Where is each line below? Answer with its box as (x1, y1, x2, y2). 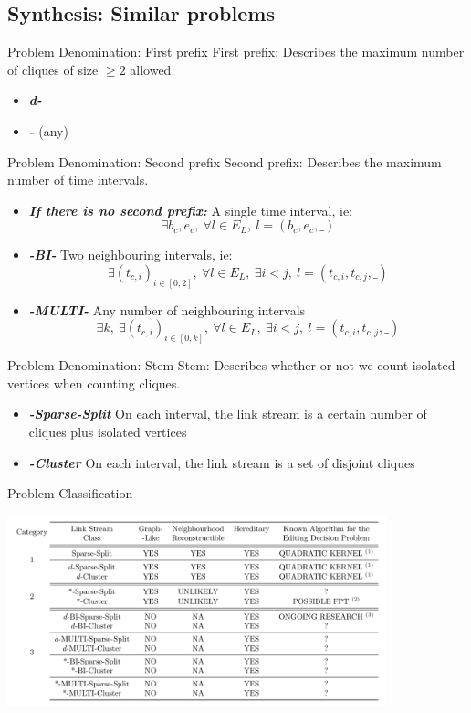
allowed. (130, 59, 175, 79)
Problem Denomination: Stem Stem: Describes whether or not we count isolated (7, 356, 455, 375)
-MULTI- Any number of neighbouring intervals (28, 300, 306, 319)
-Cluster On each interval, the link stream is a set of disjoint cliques (28, 452, 415, 472)
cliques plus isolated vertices (28, 422, 187, 442)
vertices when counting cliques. (7, 373, 181, 392)
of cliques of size (7, 59, 99, 79)
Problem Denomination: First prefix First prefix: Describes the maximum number (7, 42, 465, 61)
